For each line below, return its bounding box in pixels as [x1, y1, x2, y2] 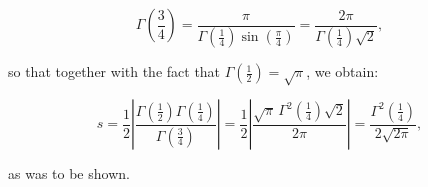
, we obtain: [306, 61, 379, 82]
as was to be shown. [8, 163, 130, 184]
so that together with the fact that [8, 61, 221, 82]
